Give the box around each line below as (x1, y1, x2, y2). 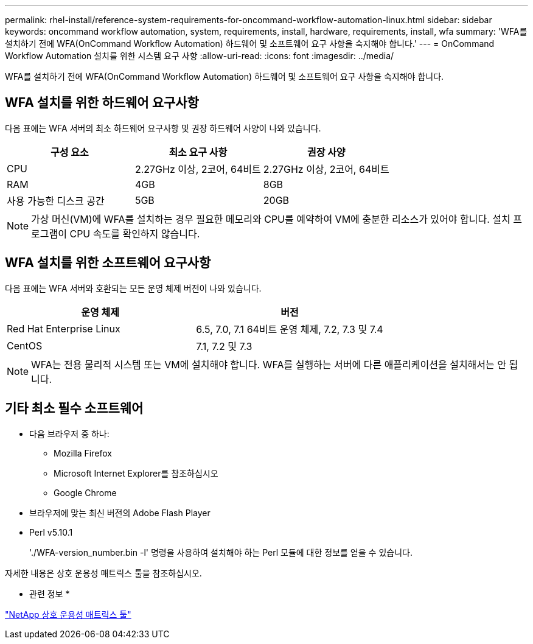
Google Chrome (54, 487, 117, 498)
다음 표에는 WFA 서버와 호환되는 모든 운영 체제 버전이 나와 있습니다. (5, 282, 262, 293)
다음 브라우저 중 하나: (29, 428, 110, 439)
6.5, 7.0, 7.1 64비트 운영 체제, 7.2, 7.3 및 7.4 (196, 323, 383, 335)
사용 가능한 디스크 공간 (7, 194, 105, 207)
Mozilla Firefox (54, 447, 112, 458)
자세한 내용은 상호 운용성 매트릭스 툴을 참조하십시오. (5, 567, 202, 578)
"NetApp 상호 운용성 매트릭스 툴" (5, 609, 131, 620)
